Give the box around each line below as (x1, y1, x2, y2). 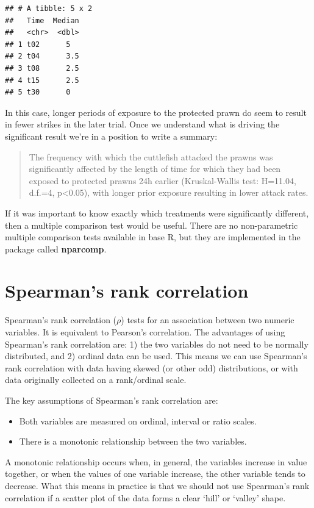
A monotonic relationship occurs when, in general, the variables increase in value (5, 455, 307, 468)
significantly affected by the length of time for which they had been (29, 162, 281, 175)
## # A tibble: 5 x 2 (5, 4, 93, 13)
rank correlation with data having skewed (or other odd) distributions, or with (5, 361, 298, 374)
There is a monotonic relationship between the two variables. (19, 435, 247, 448)
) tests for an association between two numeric (121, 313, 294, 326)
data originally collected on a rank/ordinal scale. (5, 373, 187, 386)
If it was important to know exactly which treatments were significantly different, (5, 206, 309, 219)
